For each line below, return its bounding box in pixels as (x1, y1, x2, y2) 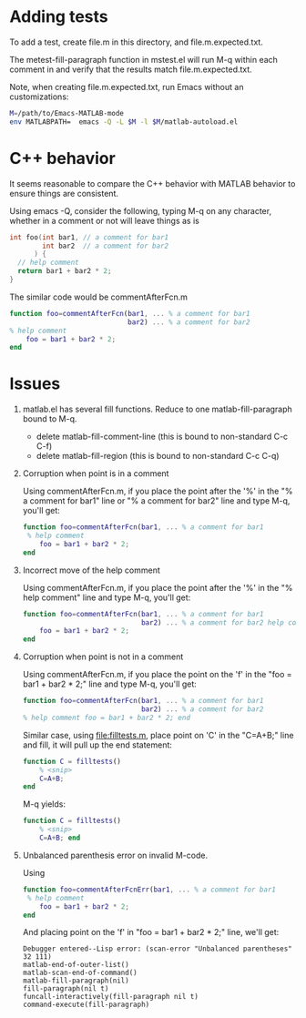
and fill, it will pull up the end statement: (22, 739, 173, 750)
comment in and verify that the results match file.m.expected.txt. (9, 64, 252, 75)
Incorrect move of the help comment (22, 565, 161, 575)
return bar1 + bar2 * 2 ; (17, 267, 112, 276)
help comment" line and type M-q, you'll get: (22, 592, 191, 603)
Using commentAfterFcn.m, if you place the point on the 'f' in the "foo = (22, 669, 293, 680)
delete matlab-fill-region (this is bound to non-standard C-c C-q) (36, 451, 280, 462)
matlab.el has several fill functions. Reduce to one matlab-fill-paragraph (22, 403, 293, 415)
